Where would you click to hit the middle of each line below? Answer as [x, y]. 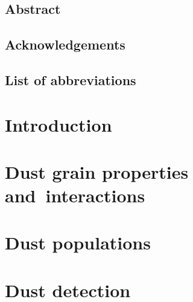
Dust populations [78, 243]
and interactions [75, 195]
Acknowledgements [65, 44]
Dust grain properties [97, 171]
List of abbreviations [71, 79]
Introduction [59, 124]
